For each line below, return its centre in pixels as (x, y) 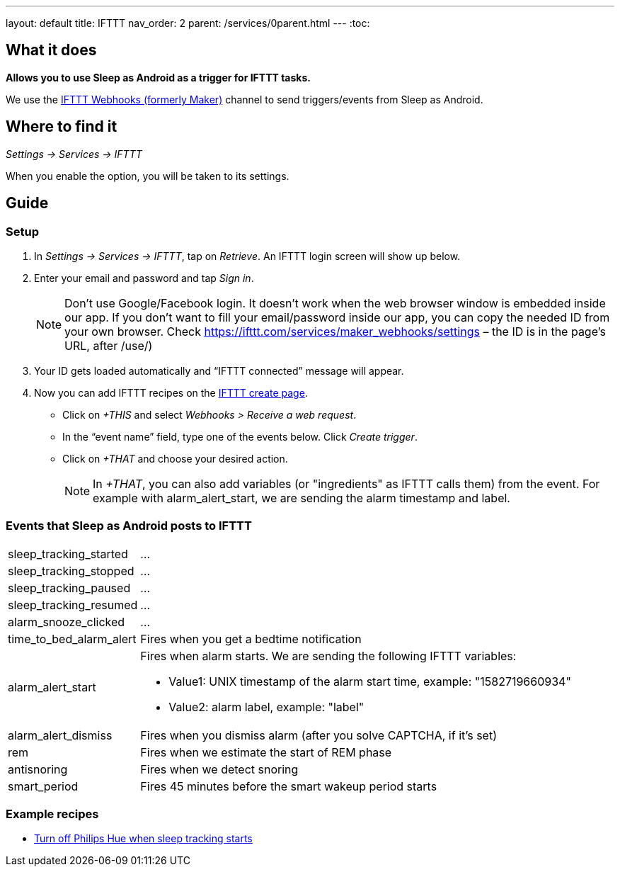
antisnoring (38, 769)
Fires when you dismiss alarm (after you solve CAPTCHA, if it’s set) (319, 735)
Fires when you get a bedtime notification (251, 639)
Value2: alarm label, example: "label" (266, 707)
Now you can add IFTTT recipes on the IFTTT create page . (171, 392)
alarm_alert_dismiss (60, 735)
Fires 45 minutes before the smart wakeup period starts (289, 786)
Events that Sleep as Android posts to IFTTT (129, 526)
